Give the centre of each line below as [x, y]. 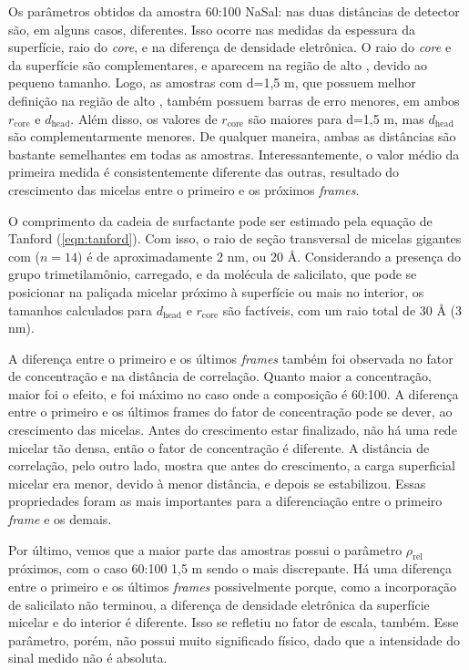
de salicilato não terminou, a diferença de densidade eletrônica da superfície [219, 604]
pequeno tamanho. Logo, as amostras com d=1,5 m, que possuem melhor [212, 82]
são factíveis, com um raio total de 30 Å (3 [342, 309]
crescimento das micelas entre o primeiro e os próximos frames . [184, 189]
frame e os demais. [60, 519]
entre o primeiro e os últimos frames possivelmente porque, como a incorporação [232, 587]
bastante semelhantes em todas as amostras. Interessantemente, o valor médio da [234, 154]
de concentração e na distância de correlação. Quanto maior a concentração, [220, 376]
